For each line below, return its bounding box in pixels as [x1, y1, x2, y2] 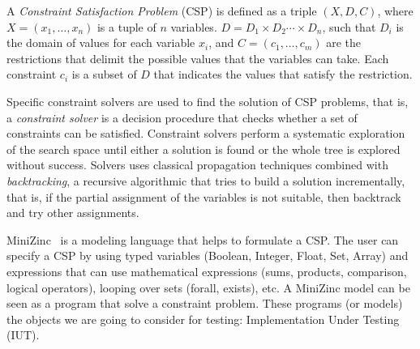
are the [326, 34, 361, 51]
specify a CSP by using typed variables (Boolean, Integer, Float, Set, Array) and [6, 247, 409, 264]
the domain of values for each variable [6, 34, 195, 51]
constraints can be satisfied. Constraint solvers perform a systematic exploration [6, 125, 405, 142]
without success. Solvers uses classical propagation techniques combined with [6, 156, 388, 173]
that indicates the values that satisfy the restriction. [153, 66, 413, 83]
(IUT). [6, 326, 40, 343]
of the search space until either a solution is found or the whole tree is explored [6, 140, 401, 157]
